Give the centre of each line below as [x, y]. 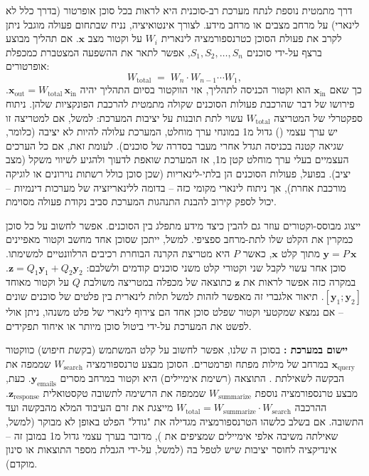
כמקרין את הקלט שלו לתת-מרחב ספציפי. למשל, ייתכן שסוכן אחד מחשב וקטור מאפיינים [180, 239]
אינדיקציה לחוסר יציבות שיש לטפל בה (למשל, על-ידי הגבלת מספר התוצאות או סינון [171, 449]
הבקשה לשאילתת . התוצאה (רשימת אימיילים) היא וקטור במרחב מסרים [202, 378]
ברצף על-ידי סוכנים [284, 52]
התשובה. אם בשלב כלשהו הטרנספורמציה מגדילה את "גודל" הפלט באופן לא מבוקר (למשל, [185, 421]
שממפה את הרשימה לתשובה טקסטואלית [124, 392]
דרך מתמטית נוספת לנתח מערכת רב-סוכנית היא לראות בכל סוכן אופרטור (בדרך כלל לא [179, 10]
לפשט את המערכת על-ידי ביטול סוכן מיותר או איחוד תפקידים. [129, 325]
